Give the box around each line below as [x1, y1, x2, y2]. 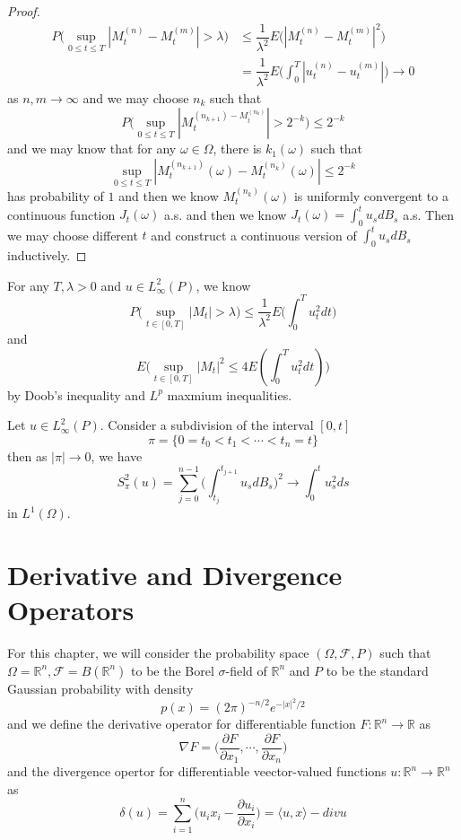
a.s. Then [403, 205, 454, 223]
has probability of [7, 187, 104, 205]
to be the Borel [131, 661, 214, 679]
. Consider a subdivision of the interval [100, 416, 314, 434]
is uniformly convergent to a [293, 187, 448, 205]
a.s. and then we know [163, 205, 287, 223]
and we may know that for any [7, 139, 177, 158]
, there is [213, 139, 262, 158]
